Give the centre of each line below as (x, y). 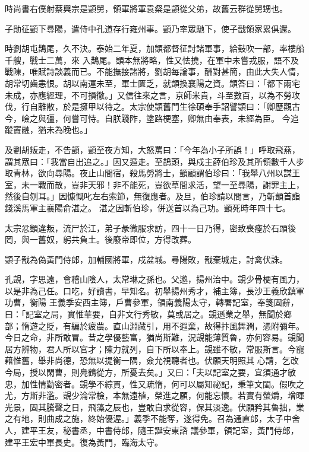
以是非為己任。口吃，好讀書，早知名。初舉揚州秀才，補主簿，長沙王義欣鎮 (150, 290)
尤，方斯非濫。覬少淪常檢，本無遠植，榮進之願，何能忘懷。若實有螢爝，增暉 (154, 395)
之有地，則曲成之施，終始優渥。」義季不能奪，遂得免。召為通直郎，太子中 (148, 418)
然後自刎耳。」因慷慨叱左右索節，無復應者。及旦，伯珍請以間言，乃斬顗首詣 (152, 196)
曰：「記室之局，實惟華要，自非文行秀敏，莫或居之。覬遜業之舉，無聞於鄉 (148, 314)
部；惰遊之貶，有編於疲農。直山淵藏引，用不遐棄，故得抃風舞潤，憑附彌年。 (154, 325)
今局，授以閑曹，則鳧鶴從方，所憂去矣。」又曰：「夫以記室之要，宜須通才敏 (150, 372)
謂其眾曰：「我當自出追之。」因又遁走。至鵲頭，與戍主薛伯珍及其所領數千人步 (154, 161)
